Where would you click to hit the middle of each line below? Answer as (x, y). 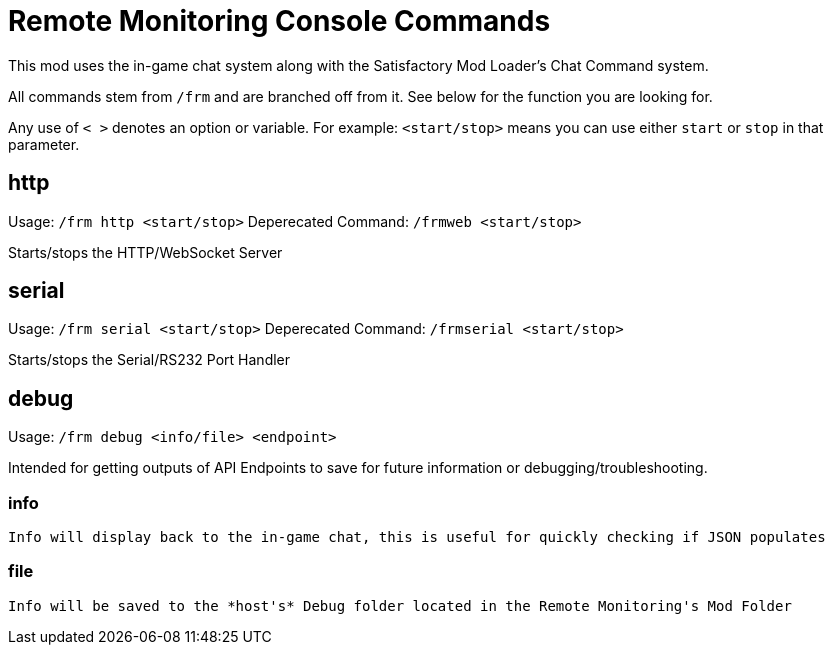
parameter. (44, 144)
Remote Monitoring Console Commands (279, 21)
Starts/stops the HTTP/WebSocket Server (145, 252)
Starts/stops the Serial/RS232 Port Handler (149, 360)
